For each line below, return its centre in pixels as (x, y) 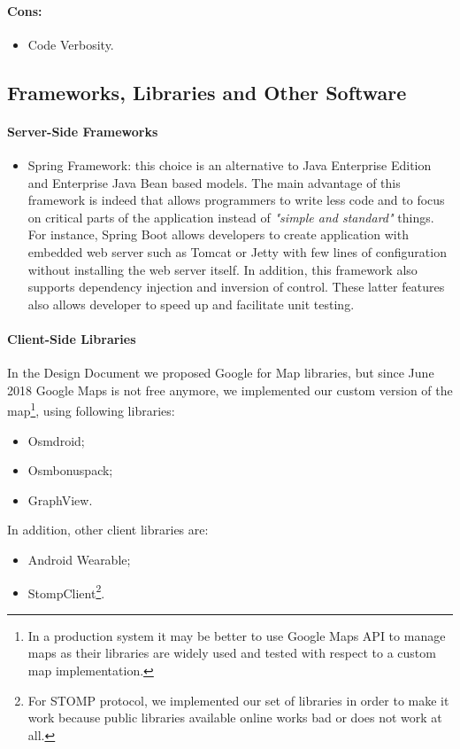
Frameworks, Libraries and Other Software (207, 92)
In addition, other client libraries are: (108, 530)
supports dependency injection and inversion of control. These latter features (236, 287)
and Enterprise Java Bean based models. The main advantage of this (214, 182)
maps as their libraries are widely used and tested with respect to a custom (232, 653)
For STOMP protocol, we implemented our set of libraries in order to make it (238, 700)
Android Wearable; (79, 559)
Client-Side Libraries (72, 338)
